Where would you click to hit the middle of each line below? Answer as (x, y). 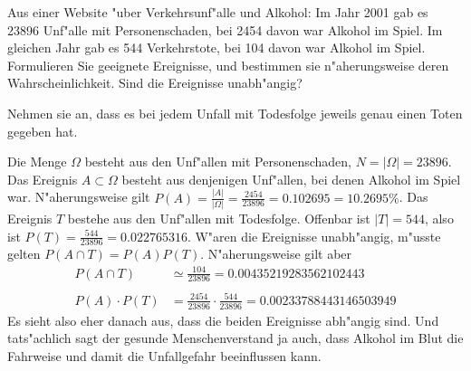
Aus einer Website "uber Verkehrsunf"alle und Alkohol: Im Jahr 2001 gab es (218, 12)
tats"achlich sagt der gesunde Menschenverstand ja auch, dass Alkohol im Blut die (235, 338)
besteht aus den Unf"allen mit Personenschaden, (218, 162)
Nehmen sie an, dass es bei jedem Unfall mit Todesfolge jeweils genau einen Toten (235, 113)
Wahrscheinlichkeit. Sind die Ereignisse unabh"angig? (155, 83)
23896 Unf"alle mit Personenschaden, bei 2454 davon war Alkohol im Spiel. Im (225, 29)
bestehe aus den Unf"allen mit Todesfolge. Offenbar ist (219, 218)
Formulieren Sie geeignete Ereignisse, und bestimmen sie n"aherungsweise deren (228, 65)
